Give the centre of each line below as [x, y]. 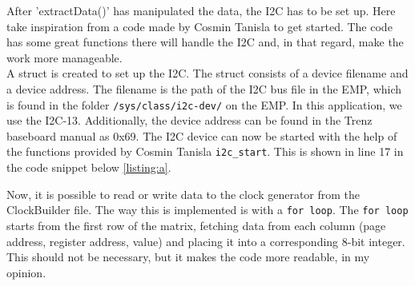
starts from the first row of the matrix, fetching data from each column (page [196, 225]
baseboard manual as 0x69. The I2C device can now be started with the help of [202, 135]
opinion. [26, 272]
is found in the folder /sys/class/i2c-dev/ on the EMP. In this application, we [204, 104]
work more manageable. [64, 57]
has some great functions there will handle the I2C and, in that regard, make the [205, 42]
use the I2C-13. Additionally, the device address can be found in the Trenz [189, 120]
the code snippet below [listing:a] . [89, 167]
